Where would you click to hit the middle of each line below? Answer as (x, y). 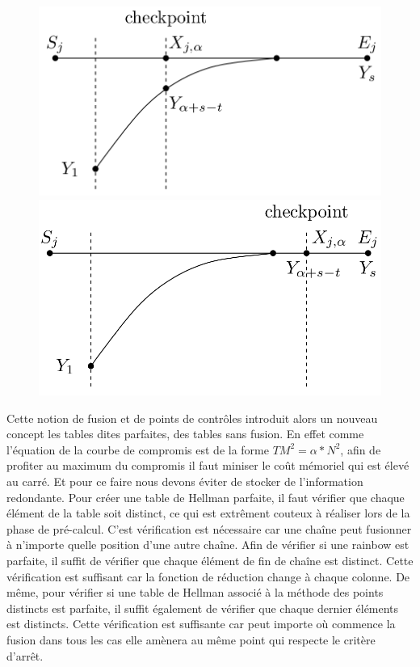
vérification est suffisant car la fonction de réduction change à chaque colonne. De (208, 576)
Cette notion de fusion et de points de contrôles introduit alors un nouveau (192, 418)
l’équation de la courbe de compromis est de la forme (138, 449)
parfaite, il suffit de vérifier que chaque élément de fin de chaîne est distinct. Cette (210, 560)
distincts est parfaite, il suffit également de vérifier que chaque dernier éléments (203, 608)
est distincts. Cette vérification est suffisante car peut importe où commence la (201, 624)
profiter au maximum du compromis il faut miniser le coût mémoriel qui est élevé (208, 465)
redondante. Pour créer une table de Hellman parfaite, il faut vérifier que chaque (206, 497)
